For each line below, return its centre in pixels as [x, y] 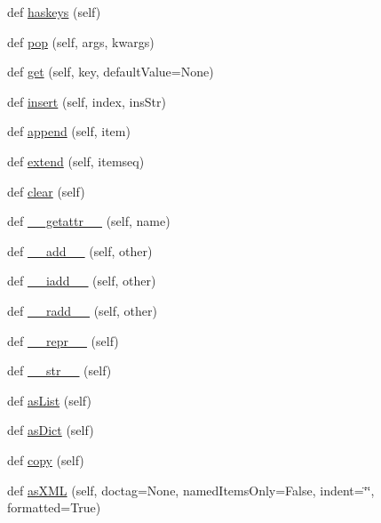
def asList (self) [49, 400]
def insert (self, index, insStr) [87, 101]
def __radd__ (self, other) [82, 310]
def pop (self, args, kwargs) [81, 41]
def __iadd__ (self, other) [82, 281]
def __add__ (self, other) [80, 250]
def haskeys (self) [54, 12]
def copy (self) [46, 459]
